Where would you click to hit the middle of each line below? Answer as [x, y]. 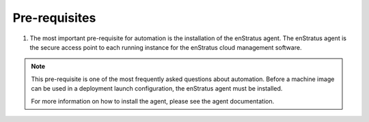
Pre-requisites [54, 18]
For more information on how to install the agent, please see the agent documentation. [153, 101]
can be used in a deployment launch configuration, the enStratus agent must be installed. [157, 89]
